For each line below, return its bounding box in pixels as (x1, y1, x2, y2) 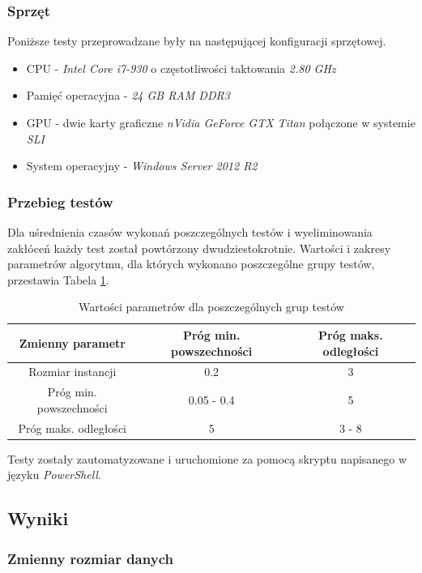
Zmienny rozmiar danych (7, 548, 173, 568)
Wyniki (7, 506, 69, 531)
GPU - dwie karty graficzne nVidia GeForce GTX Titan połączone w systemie (26, 114, 416, 130)
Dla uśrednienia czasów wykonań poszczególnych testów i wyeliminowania (7, 224, 373, 240)
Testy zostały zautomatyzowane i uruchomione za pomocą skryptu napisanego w (7, 450, 407, 467)
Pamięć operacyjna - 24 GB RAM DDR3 (26, 87, 230, 104)
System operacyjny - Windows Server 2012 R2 (26, 157, 258, 174)
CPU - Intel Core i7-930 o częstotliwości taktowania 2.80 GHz (26, 59, 336, 76)
